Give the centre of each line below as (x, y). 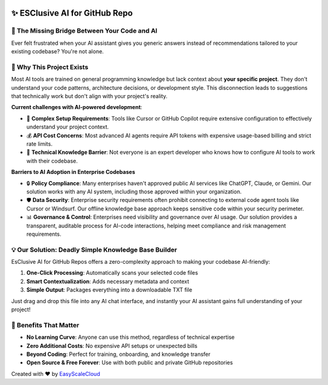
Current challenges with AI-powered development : (77, 107)
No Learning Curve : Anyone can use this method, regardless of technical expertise (131, 337)
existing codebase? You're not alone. (58, 52)
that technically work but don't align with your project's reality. (89, 96)
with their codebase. (52, 161)
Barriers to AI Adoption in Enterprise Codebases (73, 172)
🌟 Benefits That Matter (45, 325)
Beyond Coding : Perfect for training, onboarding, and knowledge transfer (118, 354)
